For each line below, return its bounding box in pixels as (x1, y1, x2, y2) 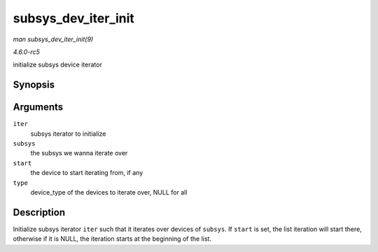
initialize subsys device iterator (13, 60, 103, 69)
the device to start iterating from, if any (30, 169, 143, 177)
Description (13, 206, 66, 218)
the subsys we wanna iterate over (30, 149, 128, 157)
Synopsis (13, 79, 55, 91)
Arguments (13, 101, 64, 113)
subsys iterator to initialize (30, 129, 106, 138)
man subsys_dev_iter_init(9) (13, 35, 94, 43)
